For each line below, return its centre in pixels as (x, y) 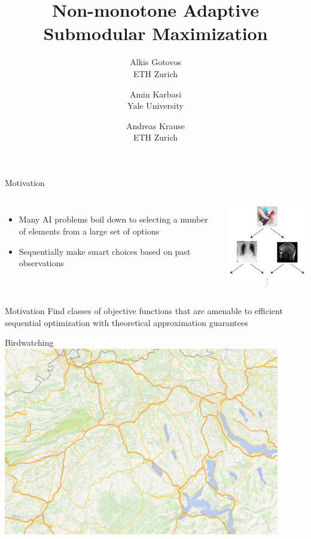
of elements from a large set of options (89, 231)
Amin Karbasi (155, 94)
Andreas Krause (155, 125)
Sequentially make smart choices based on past (105, 251)
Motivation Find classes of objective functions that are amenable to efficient (144, 311)
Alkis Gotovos (155, 62)
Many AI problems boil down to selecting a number (113, 219)
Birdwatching (29, 342)
